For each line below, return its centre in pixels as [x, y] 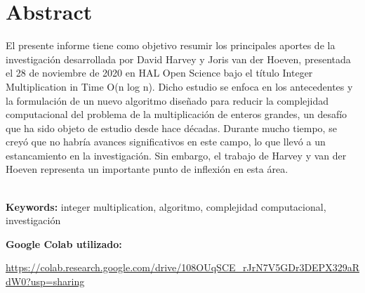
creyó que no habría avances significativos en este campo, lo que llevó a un [166, 142]
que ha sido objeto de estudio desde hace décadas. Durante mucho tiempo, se [171, 128]
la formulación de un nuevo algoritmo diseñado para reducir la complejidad [167, 100]
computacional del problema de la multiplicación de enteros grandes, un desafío [177, 114]
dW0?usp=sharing [45, 281]
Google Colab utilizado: [64, 243]
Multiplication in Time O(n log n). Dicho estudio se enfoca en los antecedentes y [179, 86]
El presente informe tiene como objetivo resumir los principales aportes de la [171, 45]
